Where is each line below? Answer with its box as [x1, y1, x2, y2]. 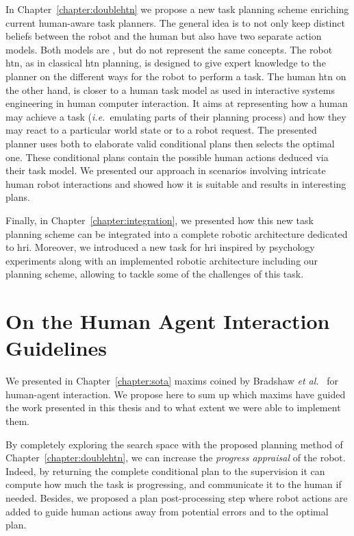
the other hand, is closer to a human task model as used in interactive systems [5, 82, 335, 97]
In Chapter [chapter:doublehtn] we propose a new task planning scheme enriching [5, 2, 349, 16]
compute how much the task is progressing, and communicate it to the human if [5, 477, 342, 491]
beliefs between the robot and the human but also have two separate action [5, 29, 322, 43]
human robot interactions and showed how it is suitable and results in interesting [5, 176, 346, 191]
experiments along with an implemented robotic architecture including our [5, 253, 318, 267]
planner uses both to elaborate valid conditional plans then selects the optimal [5, 136, 335, 150]
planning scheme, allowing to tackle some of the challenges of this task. [5, 267, 304, 281]
